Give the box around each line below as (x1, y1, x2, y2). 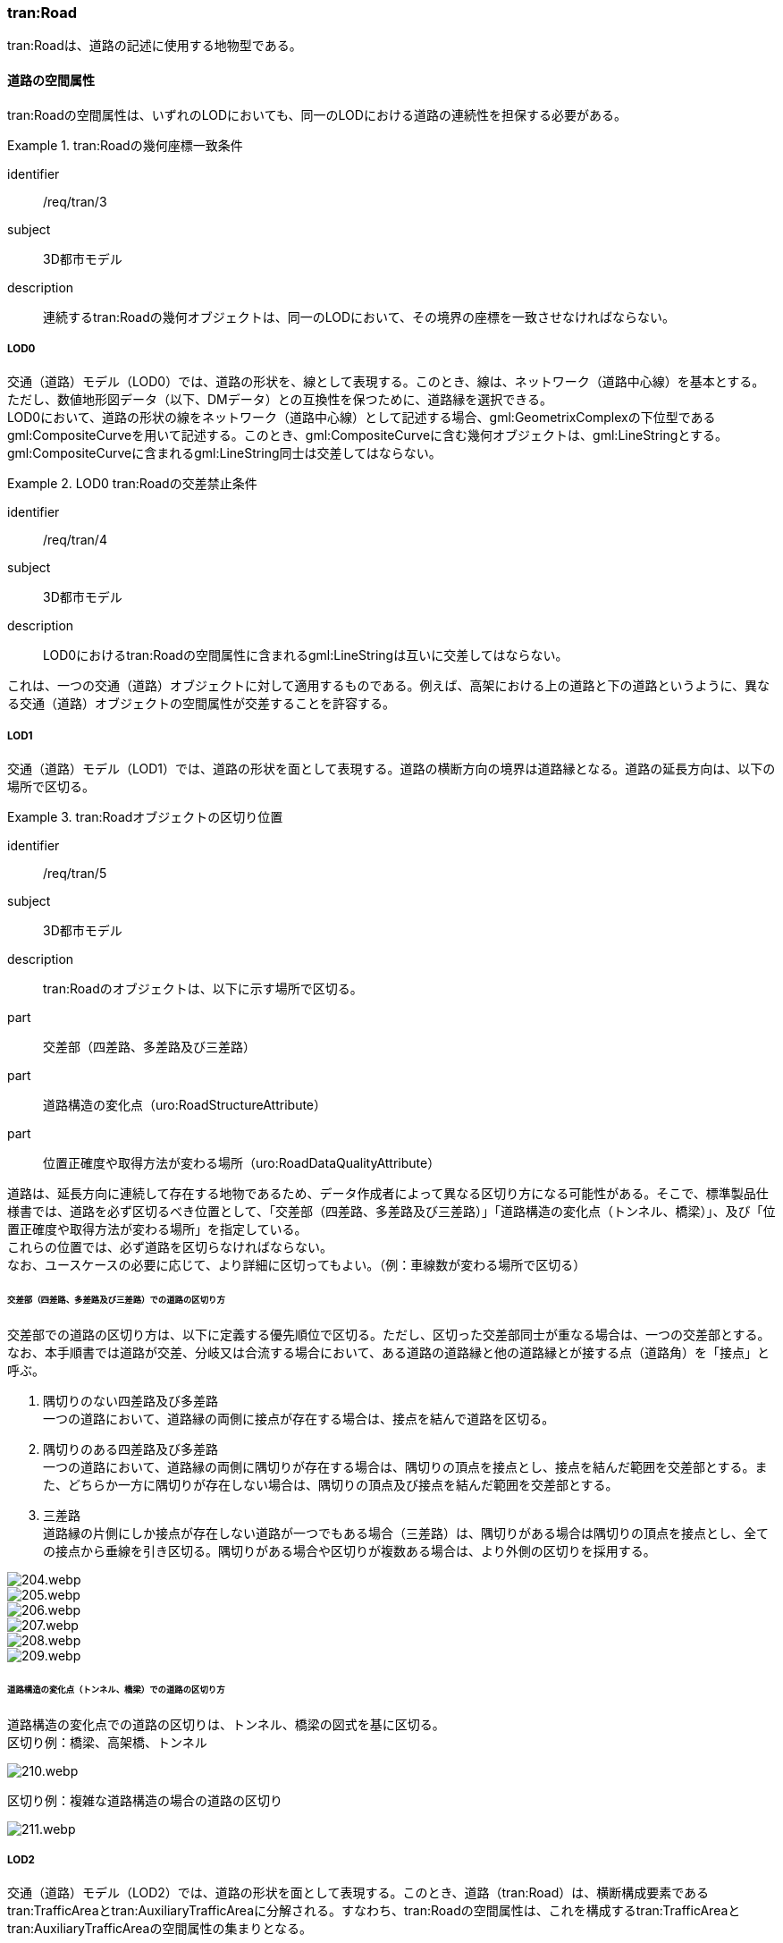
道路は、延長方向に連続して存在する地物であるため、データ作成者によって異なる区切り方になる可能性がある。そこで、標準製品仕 (7, 1186, 769, 1202)
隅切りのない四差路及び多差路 (43, 1392, 218, 1408)
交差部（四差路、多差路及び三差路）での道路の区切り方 (7, 1295, 225, 1305)
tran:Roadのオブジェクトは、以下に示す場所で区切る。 (43, 981, 363, 997)
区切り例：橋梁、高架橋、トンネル (7, 1734, 207, 1750)
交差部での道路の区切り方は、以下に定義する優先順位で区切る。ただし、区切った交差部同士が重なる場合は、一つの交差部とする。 (7, 1326, 770, 1342)
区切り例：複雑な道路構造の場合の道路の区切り (7, 1792, 282, 1808)
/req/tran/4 (43, 532, 107, 548)
